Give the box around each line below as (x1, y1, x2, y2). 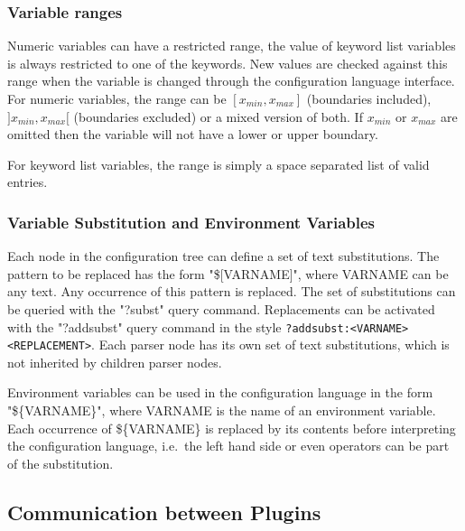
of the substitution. (7, 453, 114, 472)
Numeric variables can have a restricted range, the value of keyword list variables (7, 36, 456, 55)
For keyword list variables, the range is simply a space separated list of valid (7, 154, 430, 173)
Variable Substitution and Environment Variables (7, 210, 376, 233)
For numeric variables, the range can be (7, 89, 227, 107)
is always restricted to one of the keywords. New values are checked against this (7, 53, 448, 72)
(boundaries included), (306, 89, 432, 107)
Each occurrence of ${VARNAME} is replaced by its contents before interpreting (7, 418, 456, 437)
